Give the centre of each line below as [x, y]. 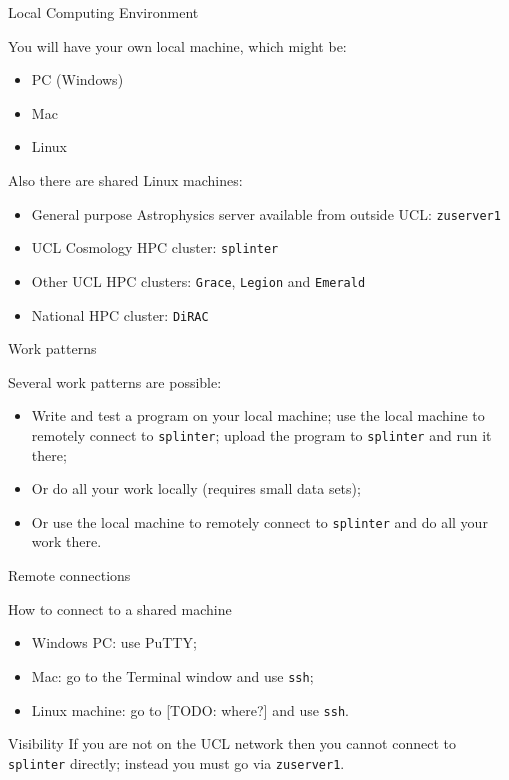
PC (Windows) [77, 79]
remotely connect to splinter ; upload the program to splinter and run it [261, 434]
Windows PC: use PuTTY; [114, 642]
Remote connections [69, 575]
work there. [66, 541]
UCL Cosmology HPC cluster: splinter [155, 247]
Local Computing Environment [103, 12]
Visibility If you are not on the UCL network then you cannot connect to [232, 743]
